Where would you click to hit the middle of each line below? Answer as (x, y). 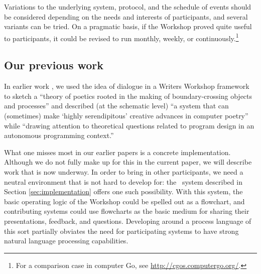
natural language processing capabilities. (66, 241)
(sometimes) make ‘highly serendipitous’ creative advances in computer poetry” (126, 116)
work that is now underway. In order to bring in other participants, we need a (124, 171)
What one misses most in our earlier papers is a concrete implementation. (117, 152)
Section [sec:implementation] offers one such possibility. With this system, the (123, 191)
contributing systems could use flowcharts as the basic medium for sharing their (127, 211)
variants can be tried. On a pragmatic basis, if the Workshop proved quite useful (128, 26)
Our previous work (54, 65)
